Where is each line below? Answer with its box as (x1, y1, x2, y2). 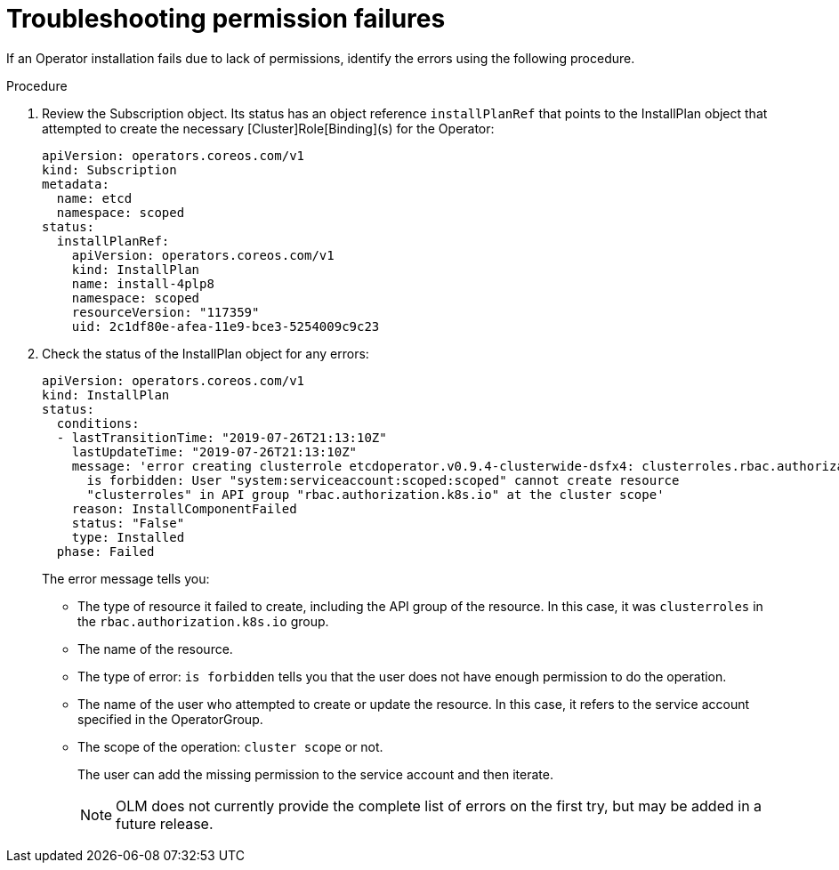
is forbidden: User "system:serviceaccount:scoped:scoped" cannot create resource (86, 472, 680, 487)
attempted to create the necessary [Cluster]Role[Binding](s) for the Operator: (42, 120, 495, 136)
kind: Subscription (42, 162, 177, 177)
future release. (116, 814, 214, 833)
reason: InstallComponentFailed (71, 501, 297, 516)
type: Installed (71, 529, 185, 544)
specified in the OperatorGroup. (77, 711, 263, 727)
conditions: (56, 415, 140, 431)
